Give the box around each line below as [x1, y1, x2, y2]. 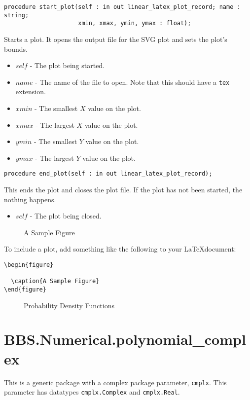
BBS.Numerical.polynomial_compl [4, 329, 246, 349]
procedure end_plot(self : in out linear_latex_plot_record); [4, 170, 213, 178]
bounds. [4, 43, 28, 54]
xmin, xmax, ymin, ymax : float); [78, 20, 191, 27]
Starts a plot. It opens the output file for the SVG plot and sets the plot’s [4, 34, 227, 44]
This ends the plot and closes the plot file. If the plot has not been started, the [4, 184, 243, 195]
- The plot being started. [30, 60, 105, 71]
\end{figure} [4, 286, 46, 293]
